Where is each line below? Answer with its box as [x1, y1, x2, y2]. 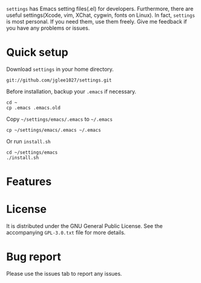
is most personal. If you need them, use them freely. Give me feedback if [6, 18, 187, 25]
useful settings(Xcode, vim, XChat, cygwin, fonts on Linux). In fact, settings [6, 11, 195, 19]
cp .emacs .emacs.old [6, 105, 61, 111]
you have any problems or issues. [6, 24, 90, 31]
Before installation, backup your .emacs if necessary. [6, 88, 137, 95]
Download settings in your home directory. [6, 65, 114, 73]
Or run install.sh [6, 137, 51, 145]
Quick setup [6, 45, 68, 59]
